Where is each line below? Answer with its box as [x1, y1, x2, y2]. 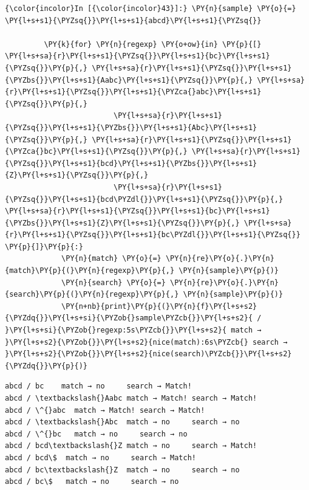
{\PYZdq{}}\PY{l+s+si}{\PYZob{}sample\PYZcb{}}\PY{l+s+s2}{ [5, 314, 253, 323]
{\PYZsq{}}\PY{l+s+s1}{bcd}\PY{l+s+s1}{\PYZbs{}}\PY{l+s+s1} [5, 159, 257, 168]
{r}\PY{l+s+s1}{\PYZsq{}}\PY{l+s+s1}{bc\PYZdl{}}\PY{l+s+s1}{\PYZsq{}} [5, 230, 301, 240]
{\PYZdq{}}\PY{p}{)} [5, 361, 88, 370]
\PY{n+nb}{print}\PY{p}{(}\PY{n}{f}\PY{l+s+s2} [61, 302, 257, 311]
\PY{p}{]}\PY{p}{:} [5, 242, 83, 251]
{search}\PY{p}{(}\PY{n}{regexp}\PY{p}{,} [5, 290, 179, 299]
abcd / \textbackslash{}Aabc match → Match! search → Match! [5, 394, 257, 402]
